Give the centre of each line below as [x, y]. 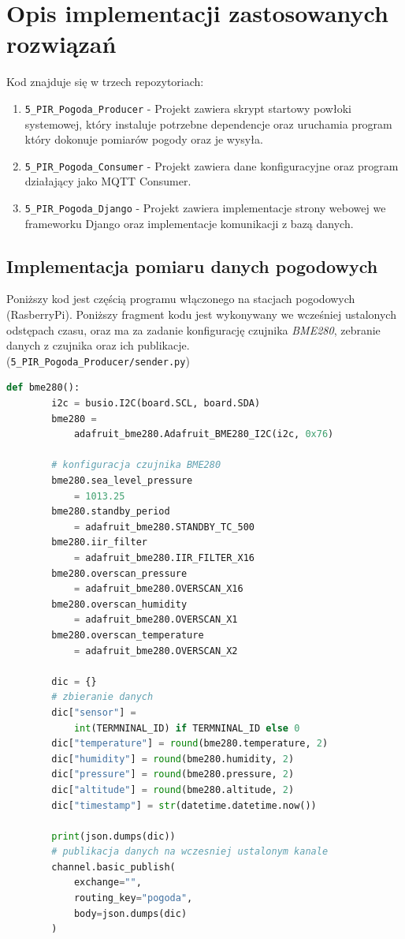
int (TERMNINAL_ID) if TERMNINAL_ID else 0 [187, 728]
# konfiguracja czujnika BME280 [136, 465]
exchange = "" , [108, 883]
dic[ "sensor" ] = [94, 712]
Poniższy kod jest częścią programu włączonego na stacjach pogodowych [181, 299]
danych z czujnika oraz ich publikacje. [98, 345]
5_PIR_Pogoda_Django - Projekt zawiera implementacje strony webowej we [205, 208]
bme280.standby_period [111, 512]
